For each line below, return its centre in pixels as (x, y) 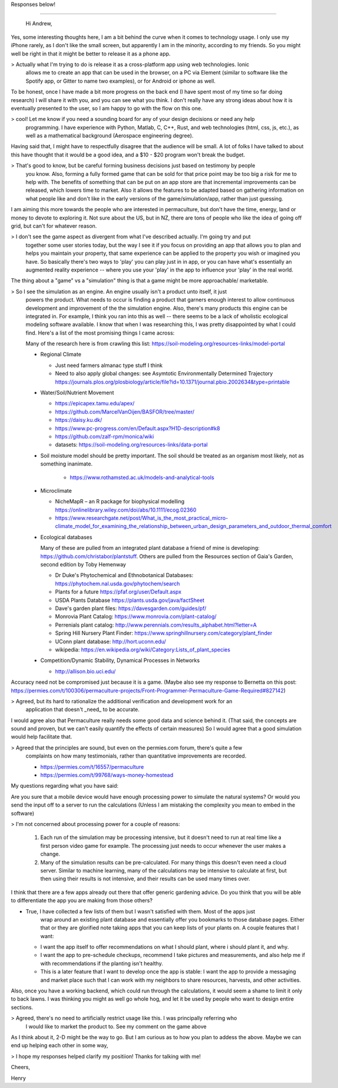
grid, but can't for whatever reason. (54, 226)
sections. (22, 1007)
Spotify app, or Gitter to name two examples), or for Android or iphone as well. (121, 81)
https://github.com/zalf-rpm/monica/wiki (105, 436)
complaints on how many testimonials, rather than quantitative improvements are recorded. (136, 756)
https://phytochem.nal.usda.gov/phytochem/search (117, 584)
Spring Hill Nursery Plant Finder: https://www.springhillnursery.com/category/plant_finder (164, 633)
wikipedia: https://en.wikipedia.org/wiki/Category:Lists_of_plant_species (143, 650)
